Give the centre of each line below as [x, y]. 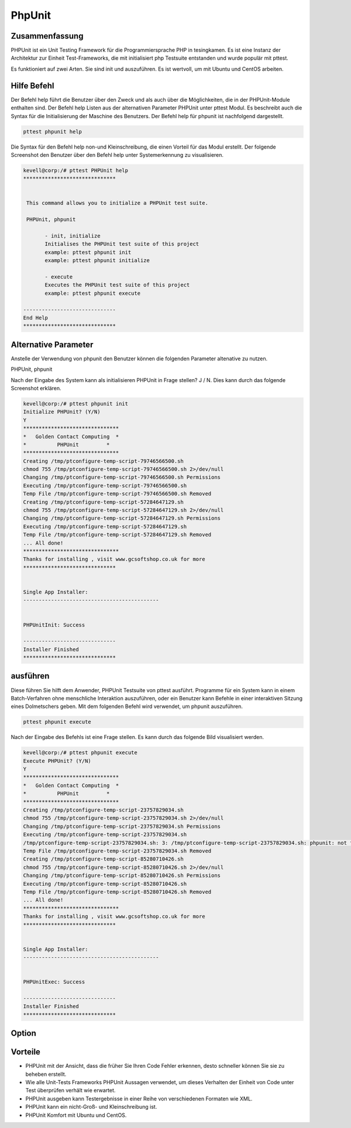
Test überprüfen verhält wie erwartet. [70, 1091]
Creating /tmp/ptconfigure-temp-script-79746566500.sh [103, 461]
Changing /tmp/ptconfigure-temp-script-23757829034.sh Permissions [122, 826]
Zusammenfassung [47, 36]
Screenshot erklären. [36, 388]
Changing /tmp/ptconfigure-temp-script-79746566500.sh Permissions [122, 477]
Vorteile [26, 1052]
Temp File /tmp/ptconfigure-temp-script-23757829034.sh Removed [117, 851]
